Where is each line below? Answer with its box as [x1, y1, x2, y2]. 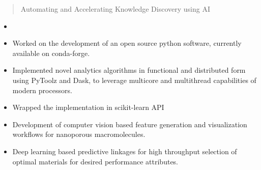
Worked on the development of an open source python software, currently [12, 38, 242, 48]
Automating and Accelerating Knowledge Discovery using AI [20, 4, 210, 14]
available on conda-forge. [12, 47, 90, 58]
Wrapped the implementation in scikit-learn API [12, 102, 164, 112]
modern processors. [12, 84, 72, 95]
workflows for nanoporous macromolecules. [12, 129, 146, 139]
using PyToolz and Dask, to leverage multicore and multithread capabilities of [12, 74, 256, 85]
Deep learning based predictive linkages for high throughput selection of [12, 146, 237, 156]
